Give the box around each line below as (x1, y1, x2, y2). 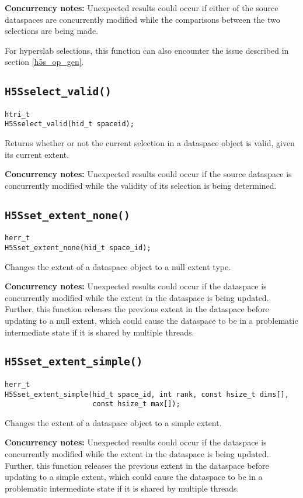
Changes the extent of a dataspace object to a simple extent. (5, 416, 222, 428)
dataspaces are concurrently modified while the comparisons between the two (5, 13, 280, 25)
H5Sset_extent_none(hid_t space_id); (5, 243, 151, 252)
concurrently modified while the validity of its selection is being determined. (5, 179, 277, 191)
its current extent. (5, 148, 69, 160)
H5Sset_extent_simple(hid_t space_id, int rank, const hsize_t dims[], (5, 390, 289, 399)
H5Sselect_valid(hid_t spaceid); (5, 120, 134, 129)
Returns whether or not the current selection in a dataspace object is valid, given (5, 137, 295, 149)
